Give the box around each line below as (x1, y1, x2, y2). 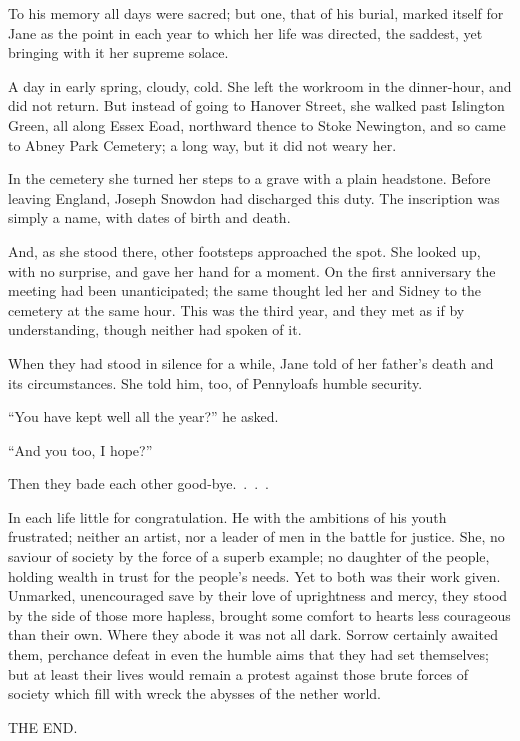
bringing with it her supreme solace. (8, 42, 229, 63)
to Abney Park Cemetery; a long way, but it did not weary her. (8, 134, 397, 155)
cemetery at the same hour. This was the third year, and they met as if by (8, 299, 465, 320)
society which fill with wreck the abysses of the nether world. (8, 683, 381, 704)
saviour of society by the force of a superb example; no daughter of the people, (8, 546, 490, 567)
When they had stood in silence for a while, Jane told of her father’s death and (8, 352, 494, 373)
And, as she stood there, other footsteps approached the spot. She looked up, (8, 240, 481, 261)
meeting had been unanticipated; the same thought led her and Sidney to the (8, 280, 482, 301)
